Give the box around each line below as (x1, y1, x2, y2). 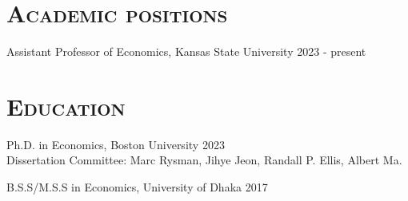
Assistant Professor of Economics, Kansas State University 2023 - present (6, 43, 366, 60)
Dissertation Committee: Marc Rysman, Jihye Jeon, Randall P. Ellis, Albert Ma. (6, 152, 402, 168)
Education (6, 89, 126, 122)
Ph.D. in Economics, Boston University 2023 (6, 136, 225, 152)
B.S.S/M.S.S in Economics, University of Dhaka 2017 (6, 179, 268, 195)
